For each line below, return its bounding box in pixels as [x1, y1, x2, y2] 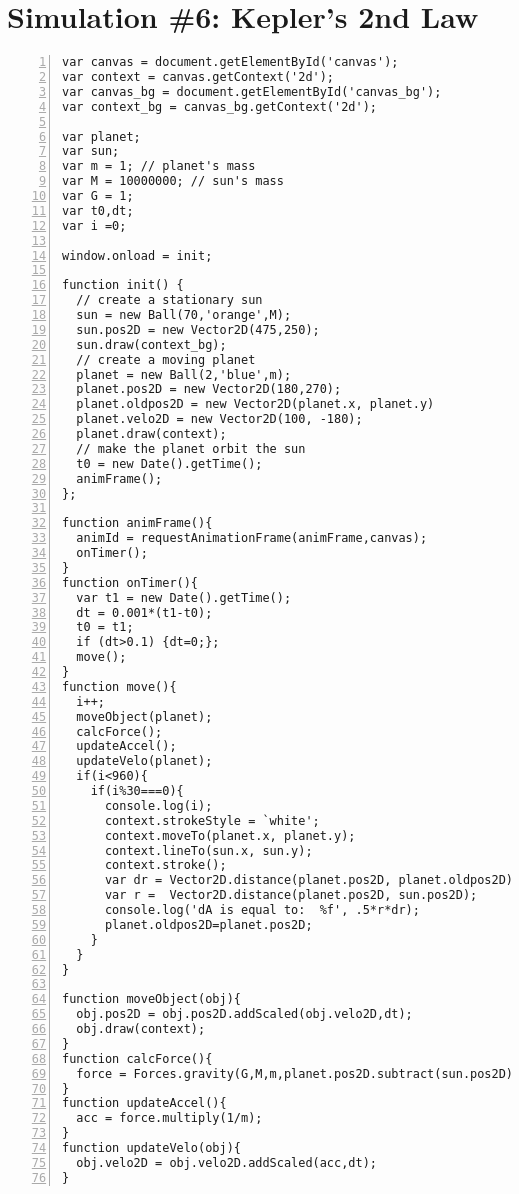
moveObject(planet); [76, 709, 213, 724]
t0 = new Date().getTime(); [76, 456, 263, 471]
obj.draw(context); [76, 1022, 206, 1036]
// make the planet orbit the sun [76, 441, 306, 456]
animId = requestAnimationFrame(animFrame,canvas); [76, 531, 428, 546]
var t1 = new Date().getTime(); [76, 590, 292, 605]
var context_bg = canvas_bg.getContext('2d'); [62, 99, 377, 114]
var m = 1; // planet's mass [62, 159, 256, 174]
